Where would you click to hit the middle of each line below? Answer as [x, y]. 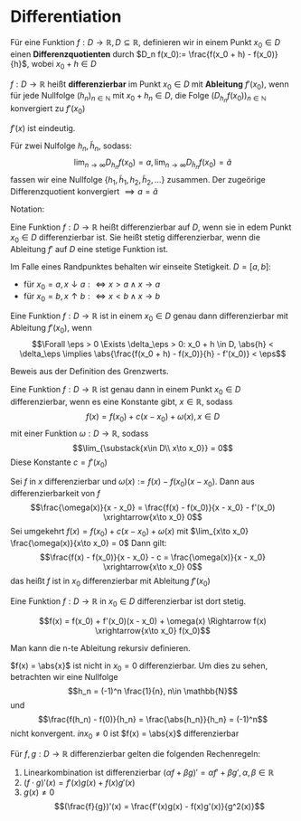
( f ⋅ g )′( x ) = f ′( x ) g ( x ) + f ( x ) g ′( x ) [79, 783]
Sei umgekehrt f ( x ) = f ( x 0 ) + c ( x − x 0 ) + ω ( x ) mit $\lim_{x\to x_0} [130, 533]
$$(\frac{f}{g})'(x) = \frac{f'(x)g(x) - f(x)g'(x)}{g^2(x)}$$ [160, 807]
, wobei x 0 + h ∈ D [62, 65]
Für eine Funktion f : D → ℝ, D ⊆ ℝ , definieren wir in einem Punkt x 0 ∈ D [146, 43]
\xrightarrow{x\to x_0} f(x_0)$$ [153, 630]
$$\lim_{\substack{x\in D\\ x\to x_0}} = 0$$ [153, 448]
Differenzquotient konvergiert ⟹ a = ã [84, 191]
